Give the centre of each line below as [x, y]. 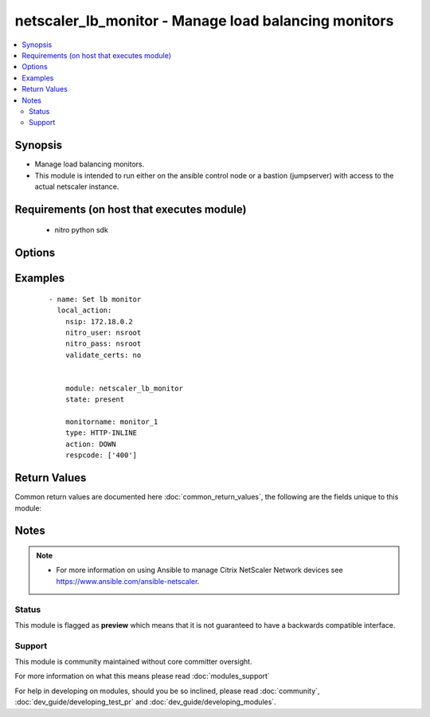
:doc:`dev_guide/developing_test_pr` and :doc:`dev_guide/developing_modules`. [145, 702]
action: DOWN [90, 444]
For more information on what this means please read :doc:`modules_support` [142, 676]
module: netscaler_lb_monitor [124, 388]
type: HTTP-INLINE [101, 433]
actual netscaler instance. [77, 186]
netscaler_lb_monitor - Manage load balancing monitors [204, 21]
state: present [95, 400]
